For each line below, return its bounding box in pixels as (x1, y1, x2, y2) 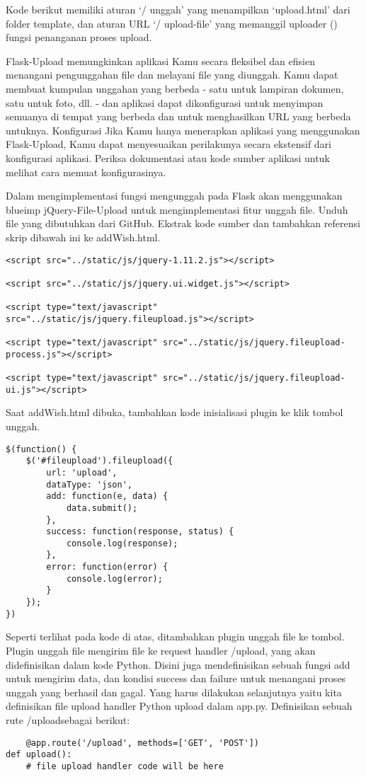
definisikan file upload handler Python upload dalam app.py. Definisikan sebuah (6, 698, 353, 713)
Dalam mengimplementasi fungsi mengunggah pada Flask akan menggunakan (6, 188, 343, 203)
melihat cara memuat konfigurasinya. (6, 164, 166, 179)
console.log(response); (66, 538, 178, 548)
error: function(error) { (46, 562, 168, 572)
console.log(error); (66, 573, 163, 584)
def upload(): (6, 749, 72, 760)
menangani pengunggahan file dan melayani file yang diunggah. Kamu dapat (6, 67, 338, 82)
